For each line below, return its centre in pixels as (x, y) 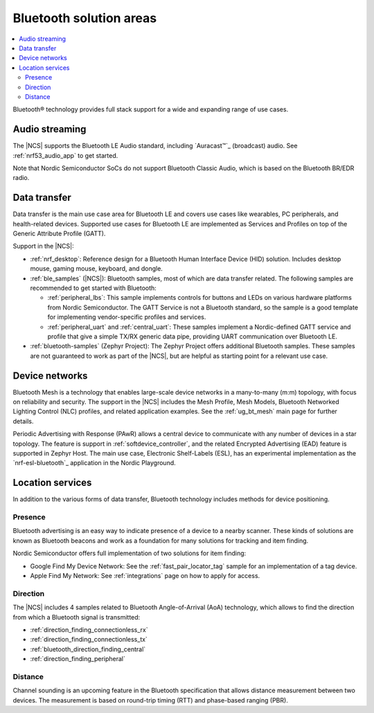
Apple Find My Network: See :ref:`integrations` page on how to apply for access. (145, 575)
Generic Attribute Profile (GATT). (59, 234)
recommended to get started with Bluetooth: (93, 288)
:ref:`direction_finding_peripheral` (78, 659)
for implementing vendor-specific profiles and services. (127, 317)
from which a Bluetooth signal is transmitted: (77, 617)
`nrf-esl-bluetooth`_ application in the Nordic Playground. (94, 463)
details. (23, 421)
